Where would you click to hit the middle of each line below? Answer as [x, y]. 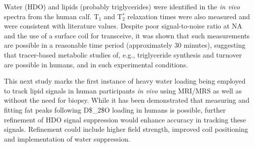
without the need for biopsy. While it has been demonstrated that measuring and [127, 100]
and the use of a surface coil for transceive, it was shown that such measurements [127, 35]
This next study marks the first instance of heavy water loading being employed [125, 81]
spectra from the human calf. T [52, 16]
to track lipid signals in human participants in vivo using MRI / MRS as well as [123, 90]
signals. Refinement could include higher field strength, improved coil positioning [126, 129]
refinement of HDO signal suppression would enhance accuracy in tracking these [125, 119]
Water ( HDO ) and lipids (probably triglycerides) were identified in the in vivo [122, 6]
